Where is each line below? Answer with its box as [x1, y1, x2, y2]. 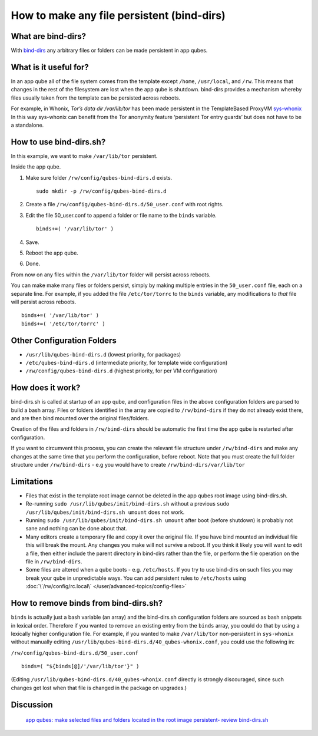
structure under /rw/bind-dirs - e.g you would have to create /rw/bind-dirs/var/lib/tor [11, 461, 246, 468]
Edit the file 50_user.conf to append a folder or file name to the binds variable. [25, 212, 217, 219]
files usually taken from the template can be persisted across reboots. [11, 94, 181, 101]
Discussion [11, 699, 53, 709]
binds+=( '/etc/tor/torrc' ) [21, 320, 105, 327]
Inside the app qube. [11, 163, 61, 170]
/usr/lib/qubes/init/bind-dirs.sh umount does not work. [25, 509, 185, 516]
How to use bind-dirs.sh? [11, 137, 106, 147]
